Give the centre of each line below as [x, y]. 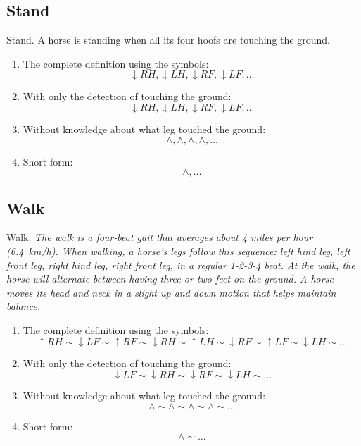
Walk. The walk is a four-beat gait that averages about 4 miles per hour [160, 237]
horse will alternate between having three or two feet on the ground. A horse [170, 279]
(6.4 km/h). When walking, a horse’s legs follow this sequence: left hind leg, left [178, 250]
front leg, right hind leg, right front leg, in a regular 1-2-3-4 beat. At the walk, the [181, 265]
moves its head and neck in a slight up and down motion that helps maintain [171, 292]
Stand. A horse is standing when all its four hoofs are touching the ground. [168, 40]
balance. [23, 306]
